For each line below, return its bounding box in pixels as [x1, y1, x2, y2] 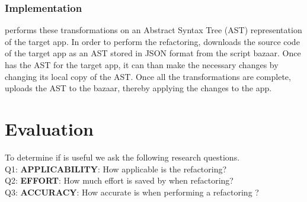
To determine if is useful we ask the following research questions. [5, 150, 240, 163]
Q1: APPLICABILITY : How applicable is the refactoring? [5, 162, 227, 175]
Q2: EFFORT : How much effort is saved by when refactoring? [5, 174, 234, 187]
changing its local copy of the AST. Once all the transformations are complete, [5, 70, 291, 82]
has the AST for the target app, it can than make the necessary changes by [5, 59, 279, 70]
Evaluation [5, 116, 94, 140]
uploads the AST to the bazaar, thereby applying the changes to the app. [5, 82, 272, 94]
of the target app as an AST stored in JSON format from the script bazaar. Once [5, 47, 301, 59]
